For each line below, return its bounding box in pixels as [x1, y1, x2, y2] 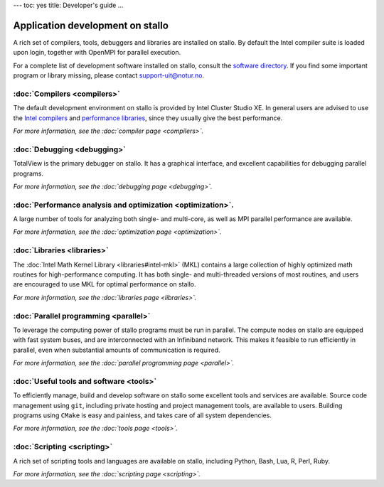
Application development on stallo [13, 19, 169, 31]
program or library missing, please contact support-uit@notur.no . [13, 71, 205, 80]
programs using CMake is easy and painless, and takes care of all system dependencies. [13, 411, 272, 419]
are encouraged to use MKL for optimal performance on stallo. [13, 280, 196, 289]
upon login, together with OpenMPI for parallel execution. [13, 48, 181, 57]
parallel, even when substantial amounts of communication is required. [13, 346, 220, 354]
